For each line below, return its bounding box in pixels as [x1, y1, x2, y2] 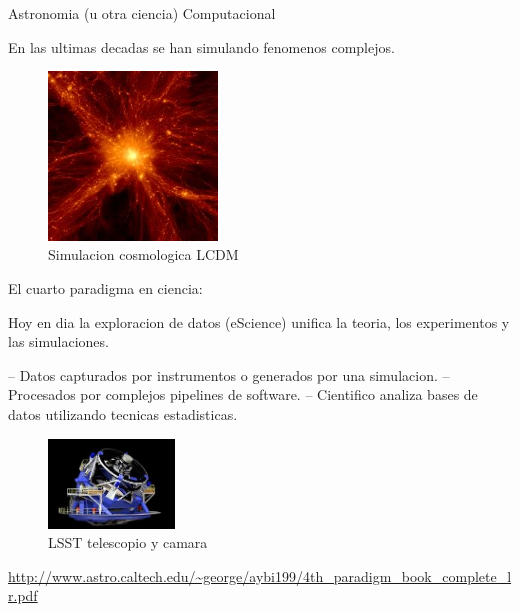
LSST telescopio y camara [48, 532, 208, 553]
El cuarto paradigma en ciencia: [8, 277, 203, 298]
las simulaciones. [8, 331, 109, 352]
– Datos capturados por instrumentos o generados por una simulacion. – [8, 364, 450, 385]
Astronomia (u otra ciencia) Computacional [8, 3, 276, 23]
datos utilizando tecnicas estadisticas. [8, 403, 238, 424]
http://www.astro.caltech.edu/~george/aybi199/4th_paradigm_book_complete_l [8, 565, 512, 586]
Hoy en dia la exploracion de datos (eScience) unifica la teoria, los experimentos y [8, 311, 510, 332]
